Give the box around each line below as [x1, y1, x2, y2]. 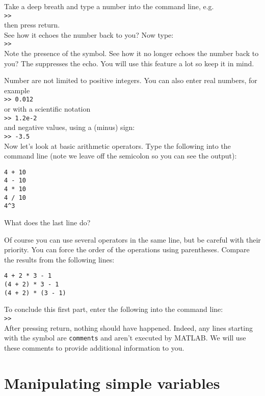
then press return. [4, 19, 60, 30]
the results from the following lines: [4, 254, 115, 265]
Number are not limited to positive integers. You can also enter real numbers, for [4, 75, 257, 86]
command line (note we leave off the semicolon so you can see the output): [4, 150, 237, 161]
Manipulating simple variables [4, 372, 220, 393]
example [4, 85, 30, 95]
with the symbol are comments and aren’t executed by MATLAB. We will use [4, 332, 246, 343]
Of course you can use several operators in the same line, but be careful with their [4, 234, 261, 245]
